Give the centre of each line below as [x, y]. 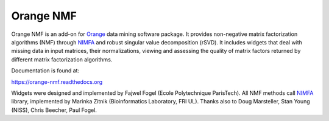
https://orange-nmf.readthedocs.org [57, 81]
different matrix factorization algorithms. [62, 59]
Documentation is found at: [45, 71]
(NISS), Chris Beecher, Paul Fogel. [54, 110]
